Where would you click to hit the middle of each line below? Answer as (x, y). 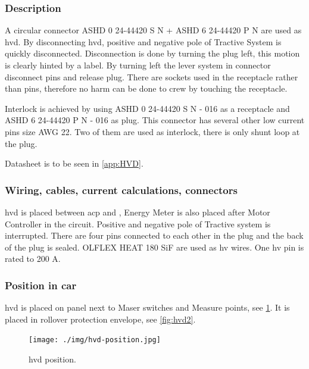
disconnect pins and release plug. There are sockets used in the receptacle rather (152, 76)
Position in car (41, 285)
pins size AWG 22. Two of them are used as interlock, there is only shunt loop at (152, 131)
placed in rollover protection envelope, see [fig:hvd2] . (100, 319)
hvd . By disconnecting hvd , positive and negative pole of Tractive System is (143, 41)
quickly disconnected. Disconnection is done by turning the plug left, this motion (152, 53)
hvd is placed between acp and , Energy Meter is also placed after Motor (138, 212)
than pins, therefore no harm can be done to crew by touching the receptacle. (146, 88)
